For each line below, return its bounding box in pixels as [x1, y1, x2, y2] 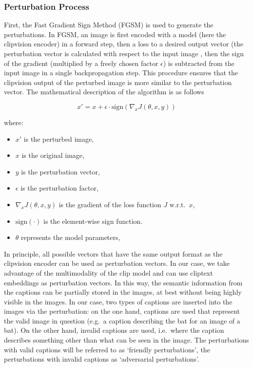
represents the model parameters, [21, 232, 120, 242]
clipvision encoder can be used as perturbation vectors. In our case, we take [4, 258, 230, 268]
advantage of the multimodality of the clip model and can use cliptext [4, 267, 213, 278]
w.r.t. [169, 199, 186, 209]
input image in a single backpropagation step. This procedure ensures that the [4, 67, 238, 78]
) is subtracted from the [163, 58, 234, 68]
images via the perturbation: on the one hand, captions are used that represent [4, 306, 240, 316]
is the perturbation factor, [20, 183, 98, 193]
